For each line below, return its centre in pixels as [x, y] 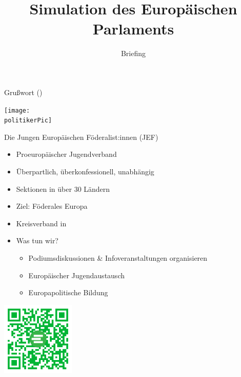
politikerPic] [28, 121]
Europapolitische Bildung [68, 292]
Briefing [133, 53]
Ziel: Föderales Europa [52, 206]
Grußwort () [23, 92]
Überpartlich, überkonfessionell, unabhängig [85, 171]
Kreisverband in [41, 223]
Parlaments [133, 29]
